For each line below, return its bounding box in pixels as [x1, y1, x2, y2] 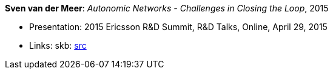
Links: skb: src [29, 40, 87, 51]
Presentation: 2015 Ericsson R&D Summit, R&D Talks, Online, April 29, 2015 [29, 22, 328, 32]
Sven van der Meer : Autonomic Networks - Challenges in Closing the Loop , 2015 [5, 3, 329, 13]
